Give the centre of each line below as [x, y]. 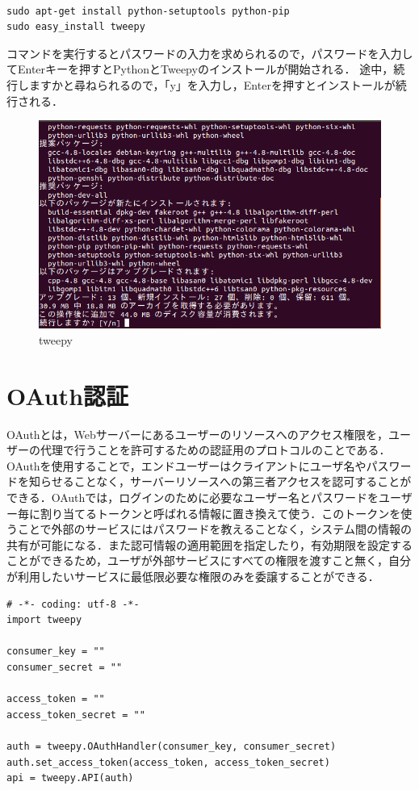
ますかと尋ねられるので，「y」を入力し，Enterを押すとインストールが [212, 84]
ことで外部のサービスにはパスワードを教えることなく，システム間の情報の [214, 529]
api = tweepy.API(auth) [70, 778]
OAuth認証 [68, 395]
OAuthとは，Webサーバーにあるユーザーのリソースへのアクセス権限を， [198, 434]
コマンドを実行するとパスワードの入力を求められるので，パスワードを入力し [210, 53]
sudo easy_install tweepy [76, 27]
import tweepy [44, 620]
